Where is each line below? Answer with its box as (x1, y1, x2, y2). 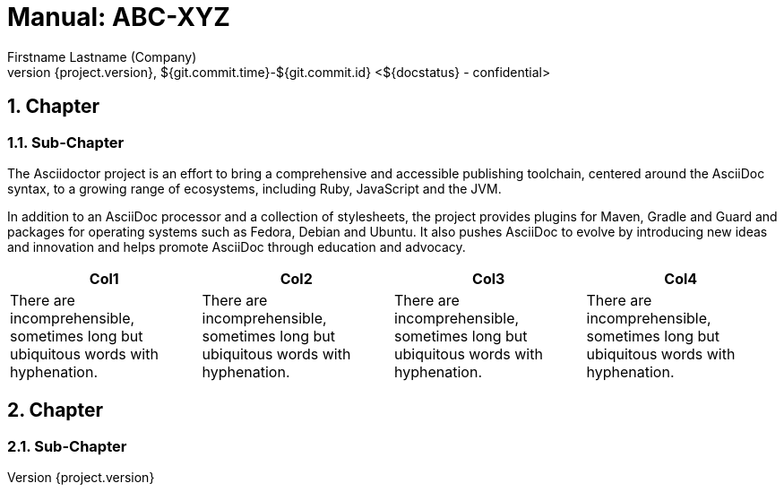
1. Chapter (7, 95, 99, 118)
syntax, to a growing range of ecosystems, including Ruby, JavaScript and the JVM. (7, 180, 502, 196)
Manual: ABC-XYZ (7, 2, 230, 32)
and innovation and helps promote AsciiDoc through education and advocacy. (7, 238, 466, 255)
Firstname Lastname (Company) (7, 48, 197, 65)
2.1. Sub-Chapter (7, 436, 127, 455)
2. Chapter (7, 399, 104, 422)
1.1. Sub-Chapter (7, 133, 125, 151)
